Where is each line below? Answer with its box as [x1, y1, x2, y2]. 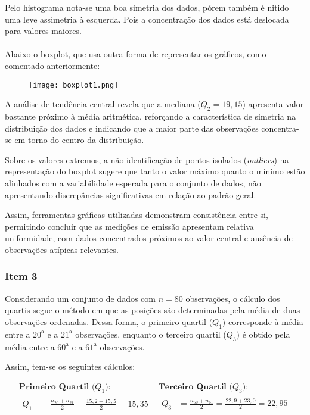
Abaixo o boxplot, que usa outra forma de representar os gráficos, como [5, 48, 266, 60]
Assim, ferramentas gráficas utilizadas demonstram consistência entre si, [5, 208, 268, 221]
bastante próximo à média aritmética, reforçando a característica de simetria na [5, 110, 296, 123]
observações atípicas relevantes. [5, 243, 119, 255]
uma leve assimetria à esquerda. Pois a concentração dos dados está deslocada [5, 13, 289, 25]
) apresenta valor [242, 98, 304, 110]
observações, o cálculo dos [185, 292, 280, 304]
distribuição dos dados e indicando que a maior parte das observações [5, 121, 259, 134]
